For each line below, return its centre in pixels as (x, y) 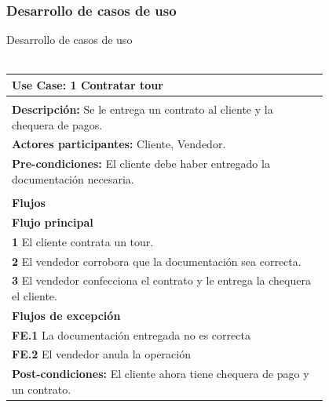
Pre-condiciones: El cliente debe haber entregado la (141, 164)
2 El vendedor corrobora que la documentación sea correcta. (157, 261)
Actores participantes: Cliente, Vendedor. (119, 144)
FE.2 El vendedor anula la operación (101, 354)
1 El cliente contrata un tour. (83, 241)
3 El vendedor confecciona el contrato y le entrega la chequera (161, 280)
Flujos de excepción (66, 315)
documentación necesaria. (73, 178)
